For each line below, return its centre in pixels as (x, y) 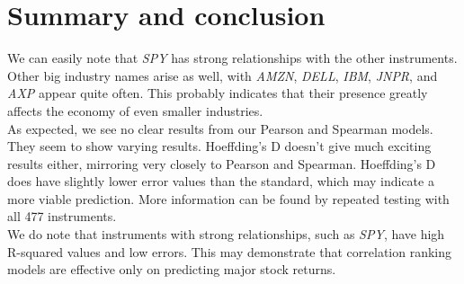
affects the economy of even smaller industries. (135, 110)
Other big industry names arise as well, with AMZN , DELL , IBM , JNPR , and (223, 75)
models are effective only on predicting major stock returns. (172, 269)
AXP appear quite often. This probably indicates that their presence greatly (218, 93)
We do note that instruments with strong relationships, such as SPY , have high (226, 234)
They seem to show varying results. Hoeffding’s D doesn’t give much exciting (219, 146)
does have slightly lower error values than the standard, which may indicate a (221, 181)
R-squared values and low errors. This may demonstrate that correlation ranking (230, 251)
